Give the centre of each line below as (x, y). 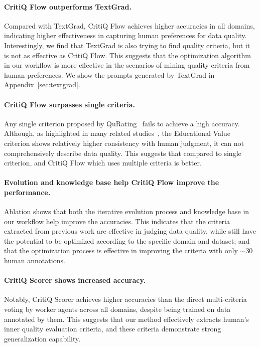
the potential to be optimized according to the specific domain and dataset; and (127, 240)
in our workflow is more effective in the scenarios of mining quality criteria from (127, 65)
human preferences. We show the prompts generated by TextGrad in (109, 74)
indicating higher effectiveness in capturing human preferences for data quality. (125, 35)
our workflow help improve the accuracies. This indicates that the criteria (117, 221)
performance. (27, 192)
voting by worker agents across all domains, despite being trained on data (117, 309)
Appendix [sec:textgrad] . (42, 84)
